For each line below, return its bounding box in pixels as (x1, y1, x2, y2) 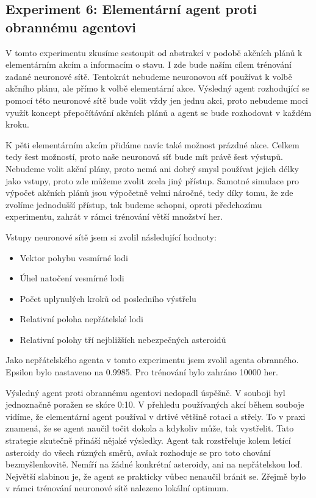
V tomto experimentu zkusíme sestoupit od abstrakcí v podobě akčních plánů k (5, 46, 303, 59)
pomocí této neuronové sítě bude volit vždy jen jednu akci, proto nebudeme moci (5, 93, 308, 106)
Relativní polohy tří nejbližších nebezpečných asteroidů (20, 333, 226, 345)
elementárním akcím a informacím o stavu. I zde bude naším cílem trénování (5, 58, 292, 71)
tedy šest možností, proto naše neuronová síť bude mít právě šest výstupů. (5, 150, 283, 163)
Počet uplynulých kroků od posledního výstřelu (20, 292, 196, 305)
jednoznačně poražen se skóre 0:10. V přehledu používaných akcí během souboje (5, 398, 304, 411)
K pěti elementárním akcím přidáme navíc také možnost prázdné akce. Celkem (5, 138, 300, 151)
